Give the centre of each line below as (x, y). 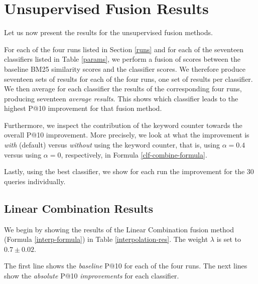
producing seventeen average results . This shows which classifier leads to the (121, 98)
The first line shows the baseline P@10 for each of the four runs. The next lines (126, 266)
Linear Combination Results (79, 208)
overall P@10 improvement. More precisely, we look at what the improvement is (127, 135)
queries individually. (35, 181)
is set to (229, 239)
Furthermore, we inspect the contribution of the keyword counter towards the (123, 125)
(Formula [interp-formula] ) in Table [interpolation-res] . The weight (106, 239)
